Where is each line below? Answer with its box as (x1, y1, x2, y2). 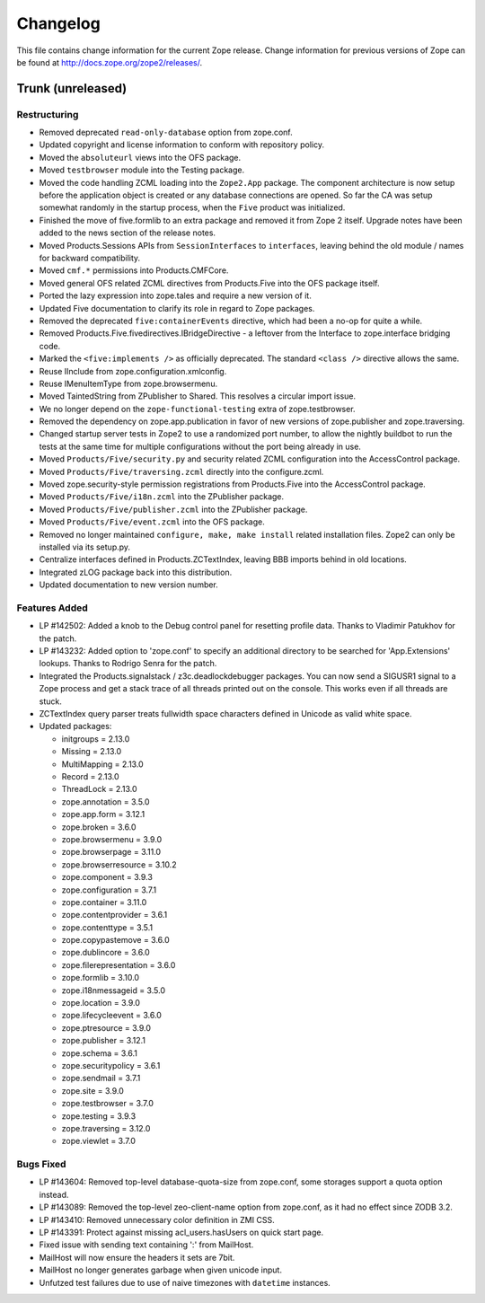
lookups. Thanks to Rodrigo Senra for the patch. (39, 658, 217, 669)
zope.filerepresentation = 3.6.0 (61, 959, 176, 970)
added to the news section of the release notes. (39, 227, 216, 238)
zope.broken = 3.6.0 (61, 822, 137, 832)
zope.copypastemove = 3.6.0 (61, 935, 170, 946)
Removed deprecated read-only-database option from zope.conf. (39, 127, 294, 138)
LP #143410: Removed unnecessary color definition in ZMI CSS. (39, 1214, 275, 1225)
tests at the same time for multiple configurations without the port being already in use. (39, 441, 361, 452)
